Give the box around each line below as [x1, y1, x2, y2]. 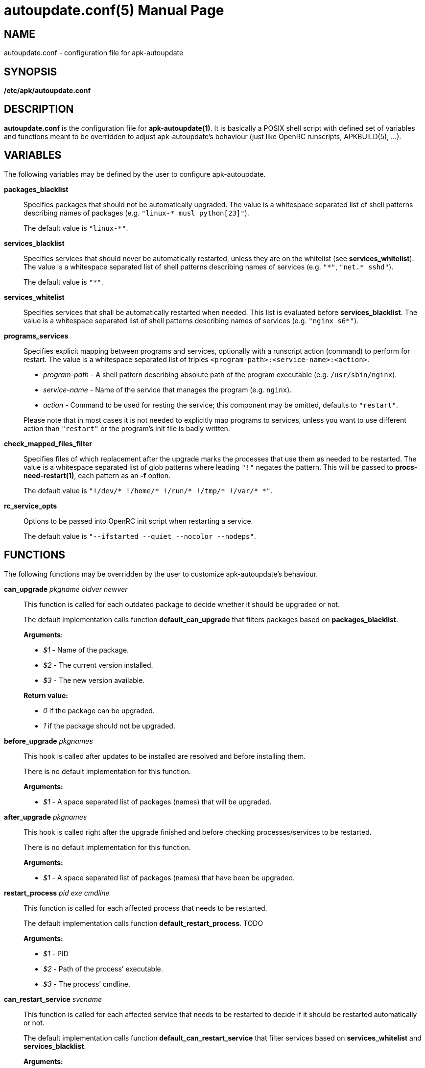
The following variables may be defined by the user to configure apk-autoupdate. [4, 170, 266, 178]
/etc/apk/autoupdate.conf [4, 86, 91, 95]
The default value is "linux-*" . [24, 223, 128, 232]
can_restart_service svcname [4, 995, 102, 1003]
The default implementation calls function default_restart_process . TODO [24, 919, 263, 927]
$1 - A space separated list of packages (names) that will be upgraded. [43, 797, 272, 806]
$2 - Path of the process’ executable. [43, 964, 163, 973]
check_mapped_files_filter [4, 439, 93, 448]
